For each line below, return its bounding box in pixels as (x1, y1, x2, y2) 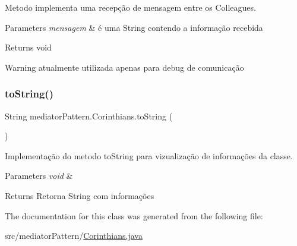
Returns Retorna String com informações (5, 189, 154, 201)
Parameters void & (5, 169, 73, 182)
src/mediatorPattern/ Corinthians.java (5, 229, 143, 242)
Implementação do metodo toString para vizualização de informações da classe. (5, 149, 293, 162)
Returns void (5, 41, 52, 53)
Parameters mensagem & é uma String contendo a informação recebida (5, 21, 263, 33)
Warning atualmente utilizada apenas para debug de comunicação (5, 61, 244, 73)
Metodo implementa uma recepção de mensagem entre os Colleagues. (5, 1, 256, 13)
